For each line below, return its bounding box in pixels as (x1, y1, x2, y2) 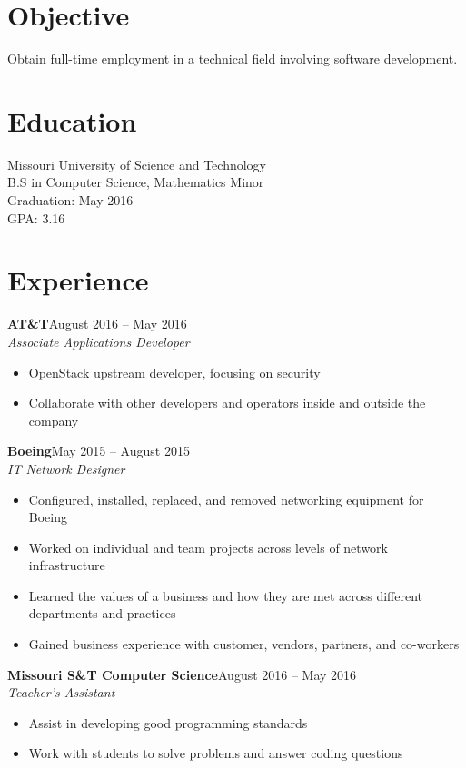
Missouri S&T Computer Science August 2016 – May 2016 (7, 665, 357, 684)
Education (7, 102, 137, 139)
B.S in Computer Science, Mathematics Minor (7, 172, 264, 192)
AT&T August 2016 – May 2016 (7, 314, 187, 333)
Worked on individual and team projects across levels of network (28, 537, 388, 556)
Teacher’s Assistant (7, 683, 115, 702)
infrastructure (28, 556, 105, 575)
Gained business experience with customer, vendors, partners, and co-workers (28, 635, 460, 654)
